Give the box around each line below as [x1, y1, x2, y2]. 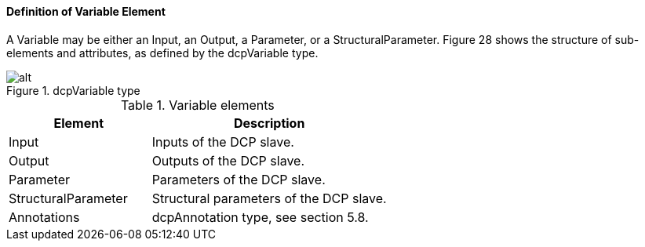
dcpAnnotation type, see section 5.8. [151, 209, 369, 225]
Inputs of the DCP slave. [151, 133, 294, 150]
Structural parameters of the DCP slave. [151, 190, 387, 206]
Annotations [9, 209, 80, 225]
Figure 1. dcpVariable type [6, 83, 140, 97]
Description [233, 114, 305, 131]
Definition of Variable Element [6, 5, 166, 18]
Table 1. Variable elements [120, 96, 275, 113]
